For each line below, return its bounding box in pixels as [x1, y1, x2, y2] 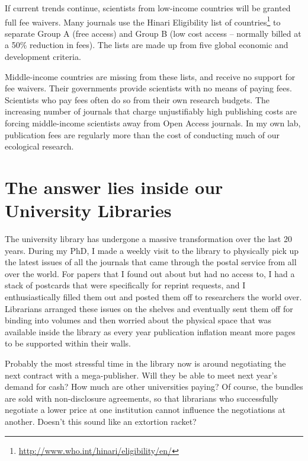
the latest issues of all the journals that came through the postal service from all [5, 256, 297, 268]
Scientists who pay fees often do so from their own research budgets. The [5, 93, 270, 106]
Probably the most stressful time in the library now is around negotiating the [5, 357, 286, 370]
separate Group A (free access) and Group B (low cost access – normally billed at [5, 27, 301, 39]
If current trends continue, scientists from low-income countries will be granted [5, 2, 291, 14]
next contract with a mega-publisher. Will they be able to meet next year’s [5, 368, 277, 381]
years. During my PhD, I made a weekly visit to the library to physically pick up [5, 244, 299, 256]
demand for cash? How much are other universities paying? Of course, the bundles [5, 380, 303, 393]
